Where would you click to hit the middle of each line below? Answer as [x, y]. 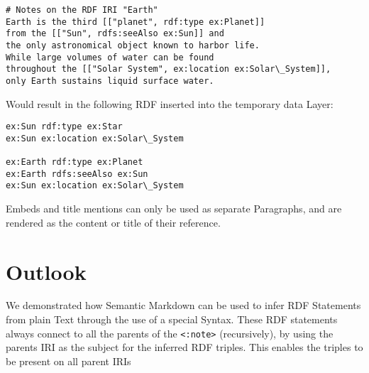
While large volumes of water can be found [110, 57]
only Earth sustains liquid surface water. [110, 81]
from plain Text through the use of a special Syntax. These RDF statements [172, 319]
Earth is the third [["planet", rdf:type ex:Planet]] [136, 22]
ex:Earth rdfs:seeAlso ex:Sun [77, 174]
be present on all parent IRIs [68, 361]
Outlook [46, 271]
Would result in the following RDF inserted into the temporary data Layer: [170, 103]
